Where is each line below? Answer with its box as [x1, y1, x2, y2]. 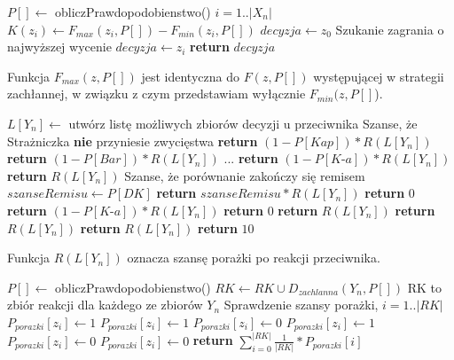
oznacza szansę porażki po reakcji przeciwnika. [127, 248, 380, 267]
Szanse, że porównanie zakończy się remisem [124, 166, 365, 184]
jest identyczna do [141, 67, 239, 85]
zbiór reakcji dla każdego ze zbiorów [7, 295, 203, 314]
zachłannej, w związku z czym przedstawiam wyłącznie [7, 84, 306, 103]
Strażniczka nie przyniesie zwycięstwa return [7, 131, 258, 150]
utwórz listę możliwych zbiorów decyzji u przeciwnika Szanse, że [68, 113, 418, 132]
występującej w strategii [313, 67, 444, 85]
